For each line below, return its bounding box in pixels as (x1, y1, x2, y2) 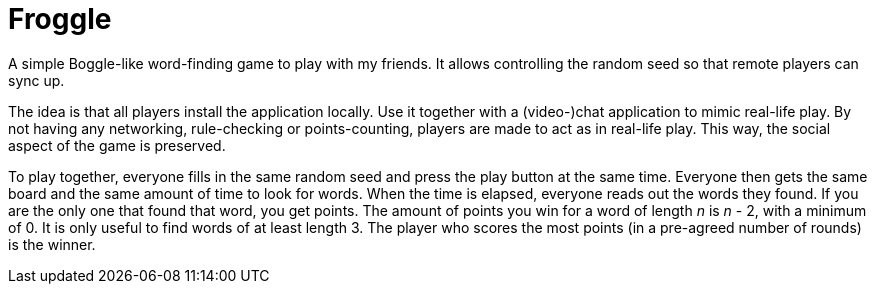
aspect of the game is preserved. (8, 136, 226, 154)
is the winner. (8, 235, 96, 253)
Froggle (8, 2, 112, 36)
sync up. (8, 71, 65, 89)
